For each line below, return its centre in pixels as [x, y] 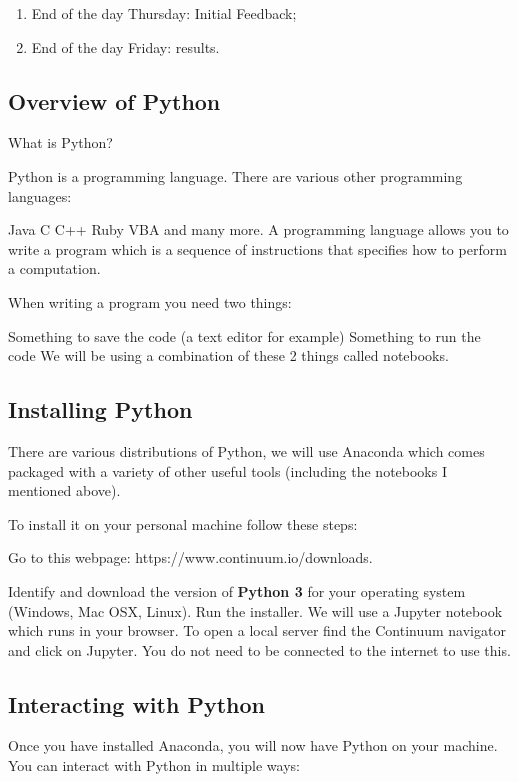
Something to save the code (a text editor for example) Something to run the [244, 335]
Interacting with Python [136, 703]
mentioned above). [64, 490]
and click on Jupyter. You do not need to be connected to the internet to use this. [259, 649]
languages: [40, 195]
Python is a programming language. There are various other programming [235, 175]
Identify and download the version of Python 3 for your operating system [237, 590]
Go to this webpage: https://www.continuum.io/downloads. [190, 557]
